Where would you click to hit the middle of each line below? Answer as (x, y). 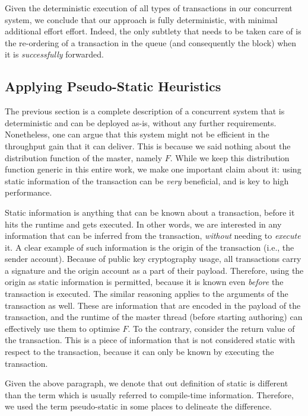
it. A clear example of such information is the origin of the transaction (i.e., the (150, 247)
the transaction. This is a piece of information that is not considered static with (150, 340)
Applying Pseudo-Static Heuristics (113, 86)
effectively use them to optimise (62, 328)
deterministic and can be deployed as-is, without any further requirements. (141, 122)
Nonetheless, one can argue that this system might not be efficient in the (137, 134)
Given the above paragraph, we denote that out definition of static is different (147, 383)
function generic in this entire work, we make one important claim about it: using (153, 169)
